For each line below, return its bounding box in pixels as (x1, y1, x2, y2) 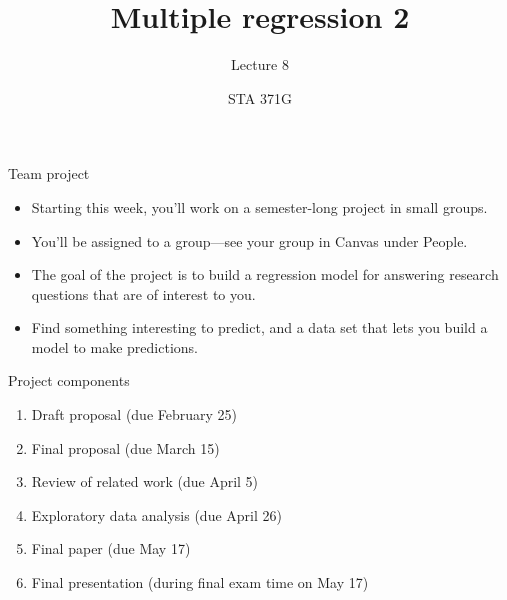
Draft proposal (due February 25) (31, 404, 238, 425)
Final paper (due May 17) (31, 538, 191, 559)
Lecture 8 (231, 54, 289, 75)
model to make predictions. (31, 336, 198, 357)
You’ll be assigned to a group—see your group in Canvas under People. (31, 230, 468, 251)
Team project (8, 163, 90, 184)
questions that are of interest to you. (31, 283, 256, 304)
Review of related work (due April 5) (31, 471, 259, 492)
